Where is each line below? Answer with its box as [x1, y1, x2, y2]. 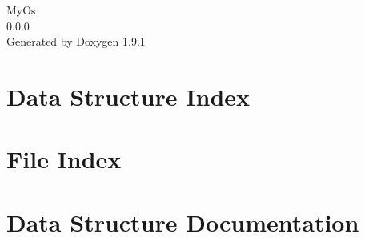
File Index [6, 143, 122, 175]
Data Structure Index [6, 79, 251, 112]
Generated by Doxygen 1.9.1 [6, 33, 146, 50]
